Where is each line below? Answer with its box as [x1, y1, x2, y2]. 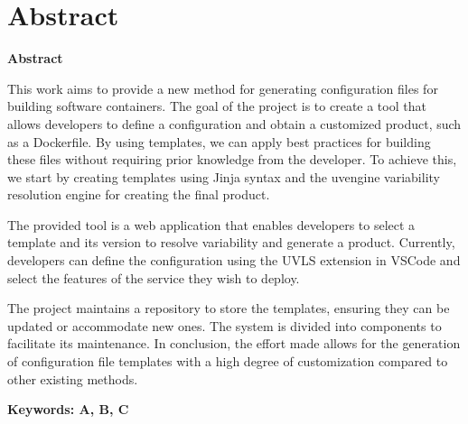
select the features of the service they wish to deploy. [7, 268, 300, 287]
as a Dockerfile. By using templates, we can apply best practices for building [7, 132, 431, 151]
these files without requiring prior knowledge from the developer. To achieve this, [7, 150, 457, 169]
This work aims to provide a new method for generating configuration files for [7, 78, 438, 97]
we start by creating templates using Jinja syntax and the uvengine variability [7, 167, 440, 186]
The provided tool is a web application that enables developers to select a [7, 215, 416, 234]
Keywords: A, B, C [7, 400, 129, 419]
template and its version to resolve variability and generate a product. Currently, [7, 233, 455, 252]
